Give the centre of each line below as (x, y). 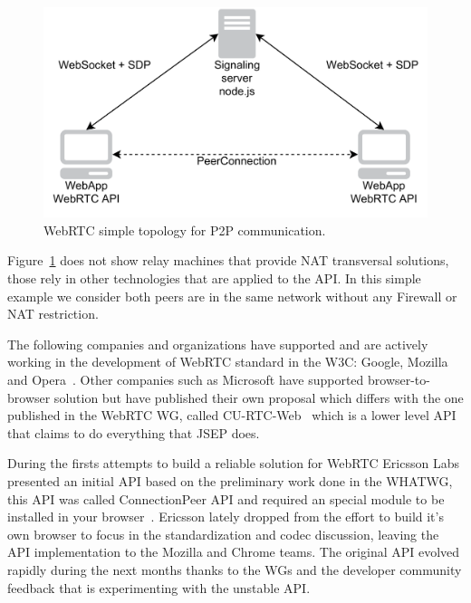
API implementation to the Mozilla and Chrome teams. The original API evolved (234, 552)
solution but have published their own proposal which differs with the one (259, 397)
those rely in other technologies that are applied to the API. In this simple (214, 278)
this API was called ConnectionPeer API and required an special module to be (226, 498)
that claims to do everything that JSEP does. (134, 432)
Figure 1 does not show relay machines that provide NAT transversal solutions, (228, 260)
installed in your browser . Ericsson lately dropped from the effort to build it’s (226, 517)
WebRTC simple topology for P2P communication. (185, 230)
